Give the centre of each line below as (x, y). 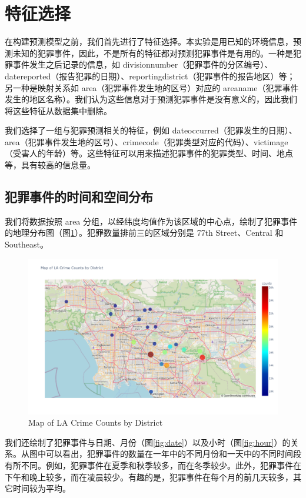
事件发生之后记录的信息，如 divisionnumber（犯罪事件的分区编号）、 (143, 64)
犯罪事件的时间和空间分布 (79, 197)
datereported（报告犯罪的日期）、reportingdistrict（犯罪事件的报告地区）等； (150, 76)
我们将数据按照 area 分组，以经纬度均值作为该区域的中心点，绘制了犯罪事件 (151, 221)
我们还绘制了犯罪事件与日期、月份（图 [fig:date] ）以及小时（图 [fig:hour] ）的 (148, 442)
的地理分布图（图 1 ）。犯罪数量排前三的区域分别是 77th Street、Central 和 (144, 233)
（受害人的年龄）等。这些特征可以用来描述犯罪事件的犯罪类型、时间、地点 (149, 153)
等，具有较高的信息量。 (50, 165)
